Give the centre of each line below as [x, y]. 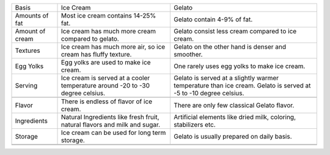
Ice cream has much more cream [108, 31]
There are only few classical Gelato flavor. [234, 105]
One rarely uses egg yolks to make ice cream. [240, 66]
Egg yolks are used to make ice [106, 62]
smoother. [188, 54]
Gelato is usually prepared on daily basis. [233, 136]
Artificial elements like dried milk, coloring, [235, 117]
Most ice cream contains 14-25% [108, 15]
